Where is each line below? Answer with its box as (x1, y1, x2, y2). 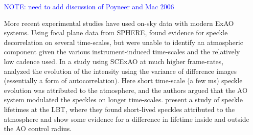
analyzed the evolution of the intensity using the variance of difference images (4, 66, 237, 76)
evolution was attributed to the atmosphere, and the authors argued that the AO (4, 85, 248, 95)
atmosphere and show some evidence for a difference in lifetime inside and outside (4, 113, 249, 124)
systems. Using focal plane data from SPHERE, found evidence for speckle (4, 27, 228, 38)
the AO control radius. (4, 123, 72, 134)
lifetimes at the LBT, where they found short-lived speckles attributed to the (4, 104, 235, 114)
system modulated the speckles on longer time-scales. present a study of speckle (4, 94, 243, 105)
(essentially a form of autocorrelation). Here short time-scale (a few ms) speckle (4, 75, 243, 86)
